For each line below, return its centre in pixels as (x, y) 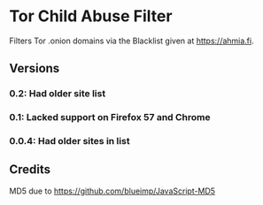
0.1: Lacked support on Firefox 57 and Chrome (110, 118)
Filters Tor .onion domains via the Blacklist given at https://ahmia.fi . (131, 41)
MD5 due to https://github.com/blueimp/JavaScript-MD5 (112, 191)
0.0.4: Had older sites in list (70, 141)
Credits (30, 170)
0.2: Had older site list (58, 94)
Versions (35, 68)
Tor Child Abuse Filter (91, 16)
